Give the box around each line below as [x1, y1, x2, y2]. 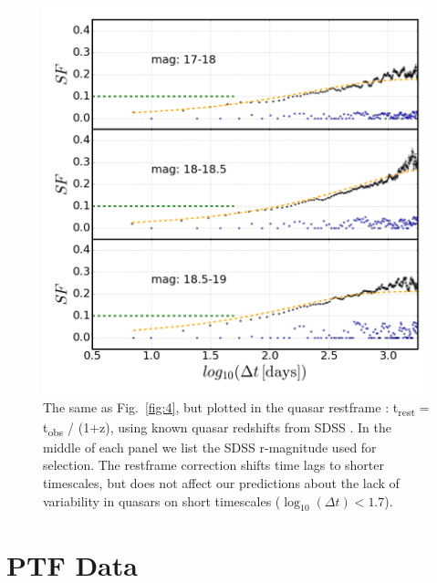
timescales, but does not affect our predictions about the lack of [43, 474, 400, 493]
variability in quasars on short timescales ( [43, 491, 281, 510]
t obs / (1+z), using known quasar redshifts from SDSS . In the [43, 417, 391, 439]
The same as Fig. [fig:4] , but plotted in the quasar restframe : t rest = [43, 397, 430, 419]
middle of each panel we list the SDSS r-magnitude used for [43, 437, 377, 456]
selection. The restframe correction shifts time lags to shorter [43, 455, 384, 474]
